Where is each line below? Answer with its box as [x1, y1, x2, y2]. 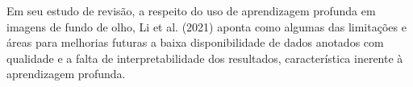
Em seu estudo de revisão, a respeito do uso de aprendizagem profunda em [6, 2, 376, 19]
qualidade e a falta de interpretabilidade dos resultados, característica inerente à [6, 49, 403, 66]
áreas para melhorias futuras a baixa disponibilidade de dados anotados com [6, 34, 384, 51]
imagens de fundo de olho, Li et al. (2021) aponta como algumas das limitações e [6, 18, 407, 35]
